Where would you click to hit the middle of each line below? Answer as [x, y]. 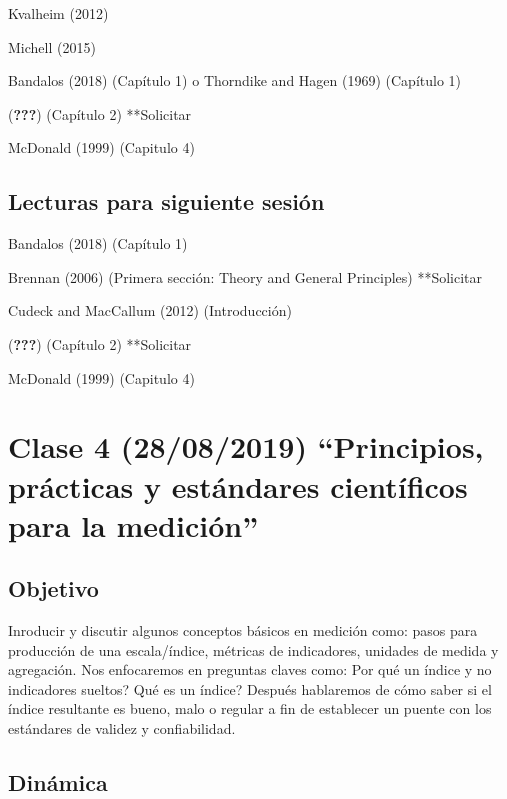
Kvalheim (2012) [58, 13]
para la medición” [133, 524]
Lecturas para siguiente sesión [166, 201]
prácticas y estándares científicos [238, 485]
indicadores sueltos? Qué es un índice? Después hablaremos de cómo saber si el [250, 688]
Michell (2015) [52, 46]
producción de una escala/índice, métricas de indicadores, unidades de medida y [253, 649]
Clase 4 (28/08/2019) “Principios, [246, 446]
